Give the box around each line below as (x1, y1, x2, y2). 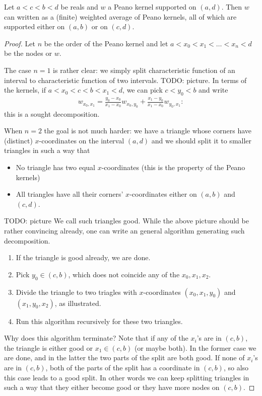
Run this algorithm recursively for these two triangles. (16, 315, 183, 326)
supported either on (4, 21, 65, 32)
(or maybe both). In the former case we (134, 342, 256, 353)
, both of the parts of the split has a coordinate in (45, 362, 200, 372)
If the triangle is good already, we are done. (16, 252, 151, 263)
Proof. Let (4, 38, 35, 48)
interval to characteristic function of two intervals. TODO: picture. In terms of (4, 74, 247, 85)
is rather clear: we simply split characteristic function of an (53, 64, 235, 75)
